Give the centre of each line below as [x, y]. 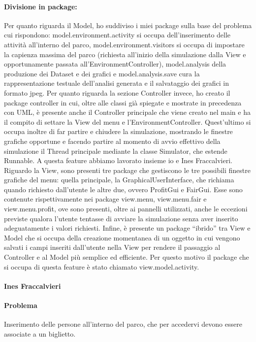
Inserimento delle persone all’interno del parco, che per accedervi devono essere [123, 324]
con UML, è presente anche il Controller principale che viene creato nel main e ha [127, 112]
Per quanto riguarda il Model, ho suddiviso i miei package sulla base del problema [128, 25]
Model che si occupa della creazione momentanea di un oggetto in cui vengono [122, 237]
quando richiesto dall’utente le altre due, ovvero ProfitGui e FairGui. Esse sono [123, 189]
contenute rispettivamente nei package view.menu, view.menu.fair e [105, 199]
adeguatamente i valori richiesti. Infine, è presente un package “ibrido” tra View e [127, 228]
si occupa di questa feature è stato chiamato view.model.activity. [102, 266]
